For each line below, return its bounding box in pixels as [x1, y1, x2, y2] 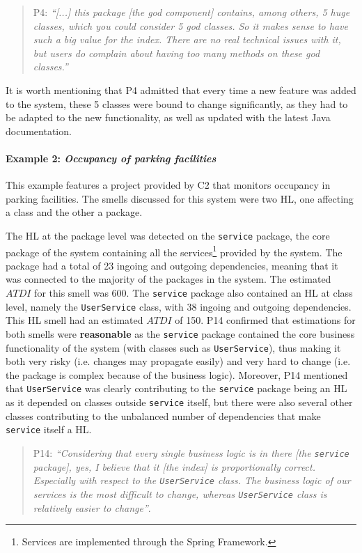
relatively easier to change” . [33, 500, 151, 515]
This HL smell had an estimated [6, 313, 143, 327]
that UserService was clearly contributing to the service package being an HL [6, 381, 347, 396]
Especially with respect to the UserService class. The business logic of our [33, 473, 351, 488]
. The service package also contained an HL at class [126, 286, 353, 300]
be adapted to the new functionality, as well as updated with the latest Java [6, 110, 331, 125]
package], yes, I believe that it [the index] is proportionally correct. [33, 459, 315, 474]
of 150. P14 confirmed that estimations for [175, 313, 356, 327]
